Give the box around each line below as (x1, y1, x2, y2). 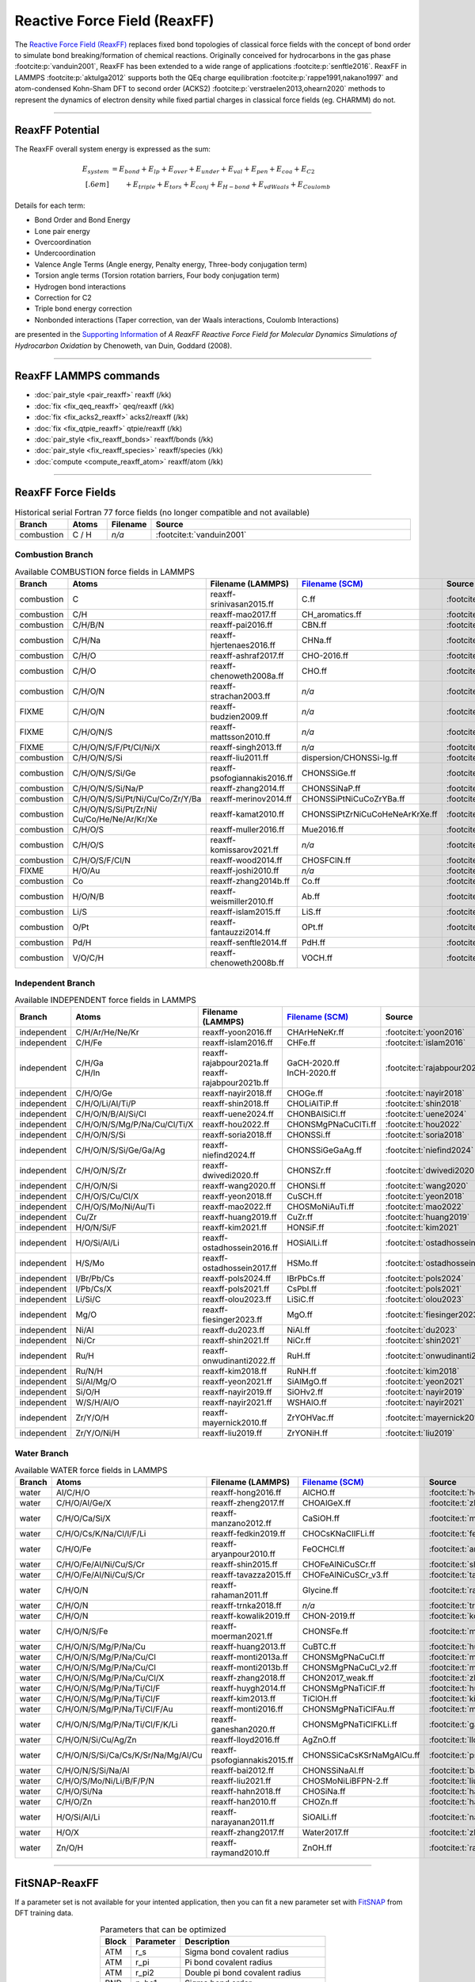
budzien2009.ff (210, 711, 268, 722)
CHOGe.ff (287, 1088, 324, 1099)
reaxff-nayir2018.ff (202, 1088, 272, 1099)
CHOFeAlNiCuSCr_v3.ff (302, 1570, 389, 1581)
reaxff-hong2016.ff (211, 1487, 282, 1498)
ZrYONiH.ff (287, 1428, 329, 1439)
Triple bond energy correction (34, 304, 132, 313)
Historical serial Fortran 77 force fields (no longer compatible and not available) (14, 507, 310, 518)
